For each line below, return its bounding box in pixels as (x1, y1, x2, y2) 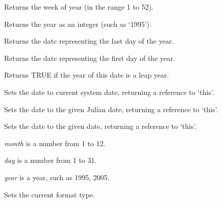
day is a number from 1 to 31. (4, 155, 97, 165)
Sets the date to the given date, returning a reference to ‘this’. (4, 121, 197, 131)
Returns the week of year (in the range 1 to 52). (4, 2, 153, 12)
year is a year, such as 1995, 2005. (4, 172, 110, 182)
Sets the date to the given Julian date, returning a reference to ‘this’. (4, 104, 218, 114)
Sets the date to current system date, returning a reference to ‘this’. (4, 86, 214, 97)
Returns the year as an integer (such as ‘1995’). (4, 18, 151, 29)
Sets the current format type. (4, 189, 95, 199)
